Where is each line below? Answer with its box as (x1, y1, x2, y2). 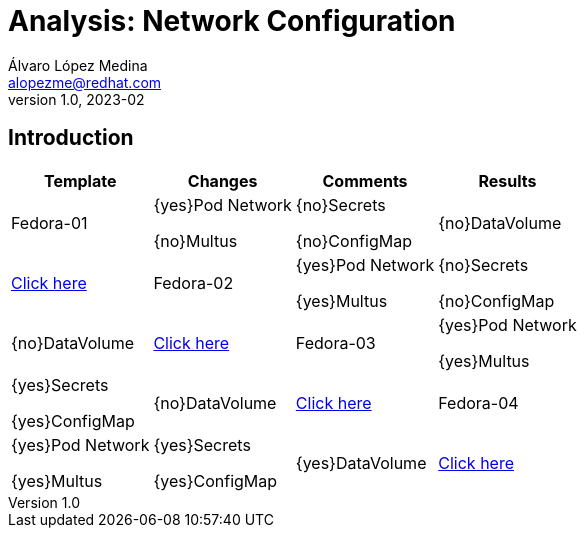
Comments (322, 170, 408, 191)
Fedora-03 (295, 332, 376, 353)
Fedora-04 (438, 392, 519, 413)
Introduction (8, 125, 134, 151)
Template (43, 170, 117, 191)
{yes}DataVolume (295, 452, 427, 473)
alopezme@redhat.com (8, 73, 162, 91)
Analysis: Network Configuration (8, 4, 456, 38)
